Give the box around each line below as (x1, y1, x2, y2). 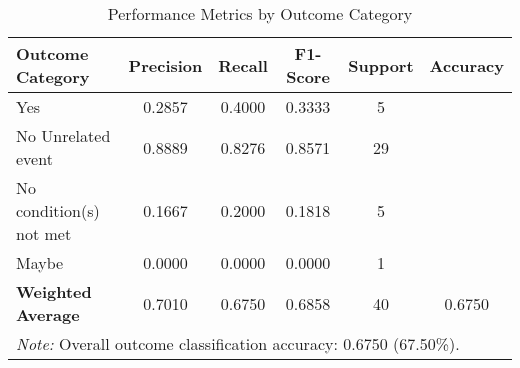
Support (348, 53, 414, 77)
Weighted (16, 280, 92, 303)
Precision (128, 53, 203, 77)
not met (16, 222, 72, 245)
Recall (218, 53, 268, 77)
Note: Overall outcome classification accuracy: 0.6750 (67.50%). (16, 332, 460, 355)
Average (16, 303, 80, 326)
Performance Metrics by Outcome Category (107, 2, 413, 25)
